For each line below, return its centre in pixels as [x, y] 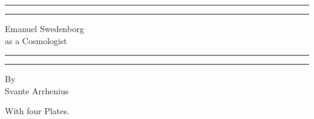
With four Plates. [37, 111]
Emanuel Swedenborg [44, 28]
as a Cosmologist [36, 40]
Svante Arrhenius [37, 90]
